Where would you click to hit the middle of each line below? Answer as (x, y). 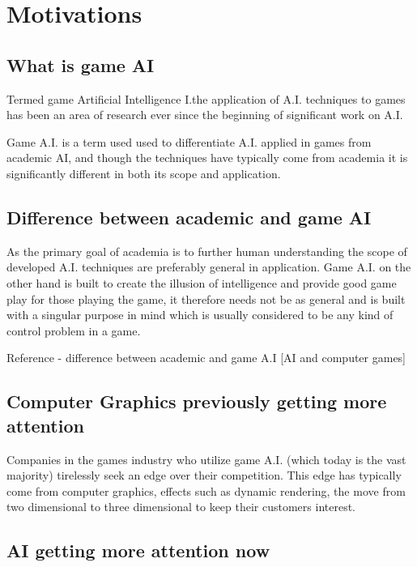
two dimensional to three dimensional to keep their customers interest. (181, 507)
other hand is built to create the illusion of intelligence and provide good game (202, 282)
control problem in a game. (74, 330)
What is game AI (81, 64)
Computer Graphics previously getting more (197, 401)
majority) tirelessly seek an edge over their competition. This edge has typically (204, 475)
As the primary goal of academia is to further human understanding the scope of (207, 251)
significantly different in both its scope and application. (144, 173)
